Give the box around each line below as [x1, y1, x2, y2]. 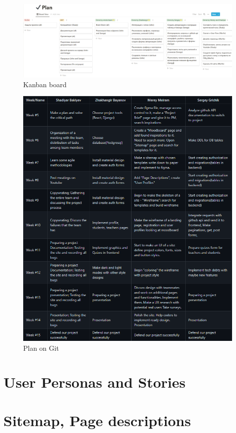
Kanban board [23, 79, 67, 89]
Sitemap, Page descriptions [3, 410, 191, 430]
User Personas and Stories [3, 371, 186, 392]
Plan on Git [23, 342, 59, 353]
